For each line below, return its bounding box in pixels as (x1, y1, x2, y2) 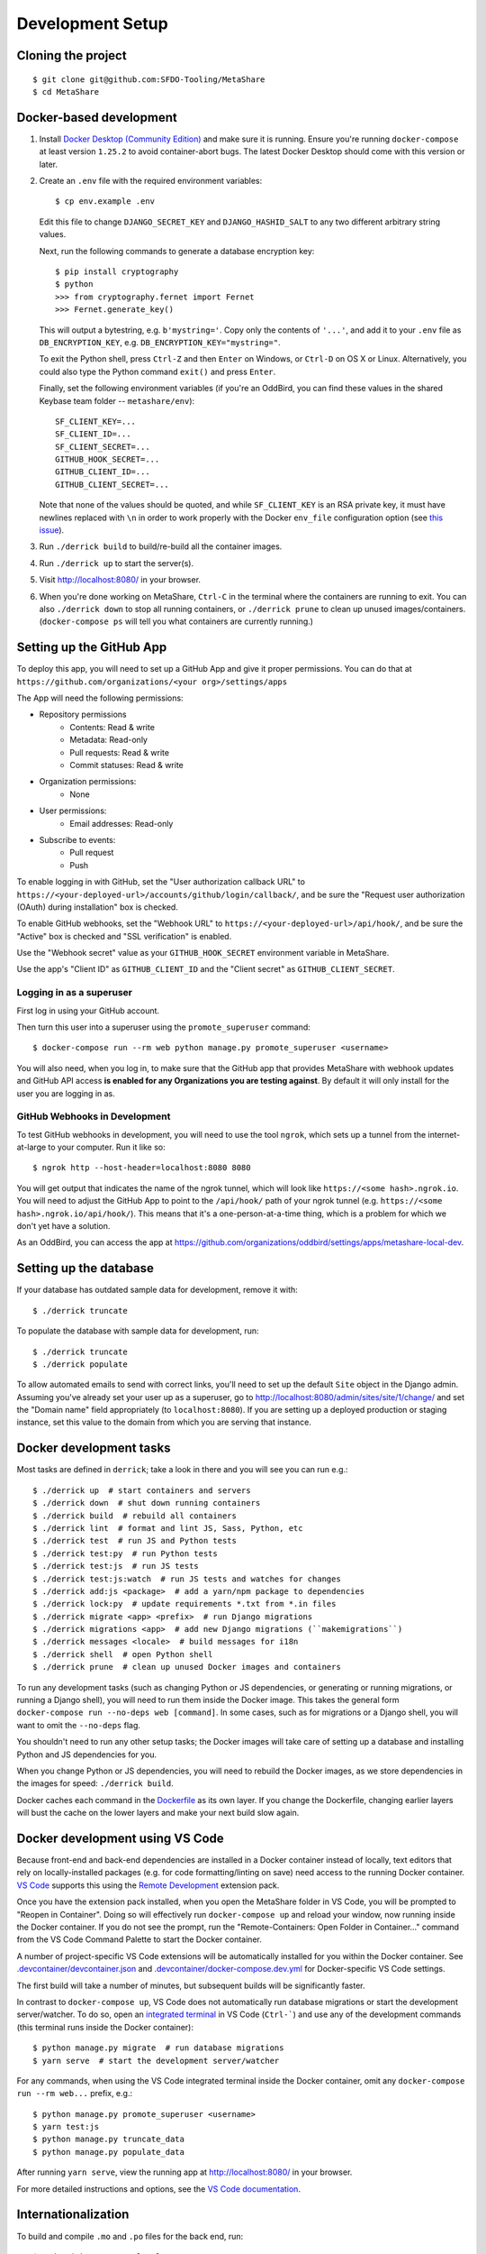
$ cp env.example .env (55, 197, 156, 206)
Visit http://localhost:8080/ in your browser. (39, 574, 202, 585)
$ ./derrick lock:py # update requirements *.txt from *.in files (32, 1599, 337, 1609)
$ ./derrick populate (32, 1359, 128, 1370)
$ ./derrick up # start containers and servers (32, 1485, 251, 1496)
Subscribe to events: (39, 834, 116, 845)
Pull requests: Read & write (69, 747, 170, 757)
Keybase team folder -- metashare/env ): (39, 395, 195, 406)
